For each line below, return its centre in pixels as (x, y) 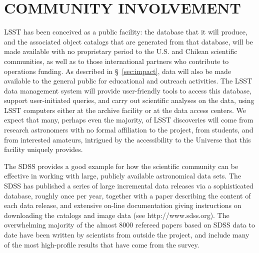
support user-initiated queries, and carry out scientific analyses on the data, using (129, 100)
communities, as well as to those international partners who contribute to (116, 61)
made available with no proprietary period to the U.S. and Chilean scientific (121, 51)
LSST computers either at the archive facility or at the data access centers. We (125, 110)
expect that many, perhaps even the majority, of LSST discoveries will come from (129, 120)
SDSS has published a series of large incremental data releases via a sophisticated (129, 186)
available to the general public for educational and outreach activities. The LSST (128, 81)
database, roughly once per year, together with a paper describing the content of (127, 195)
